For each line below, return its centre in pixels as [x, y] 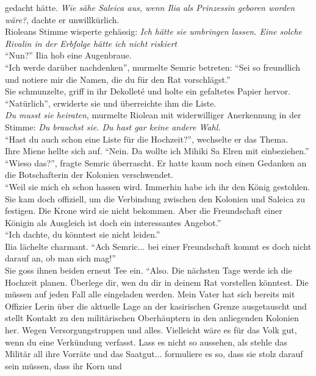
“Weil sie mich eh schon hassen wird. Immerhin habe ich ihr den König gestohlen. [158, 186]
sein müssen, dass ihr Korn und [63, 365]
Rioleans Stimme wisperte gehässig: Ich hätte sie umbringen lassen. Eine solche [153, 31]
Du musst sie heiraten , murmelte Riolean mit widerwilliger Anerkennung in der [153, 115]
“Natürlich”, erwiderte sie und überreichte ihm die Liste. [111, 103]
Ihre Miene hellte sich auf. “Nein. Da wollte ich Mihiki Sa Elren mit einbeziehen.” [157, 151]
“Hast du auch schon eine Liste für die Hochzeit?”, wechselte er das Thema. [147, 139]
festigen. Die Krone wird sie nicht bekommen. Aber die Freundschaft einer [144, 211]
